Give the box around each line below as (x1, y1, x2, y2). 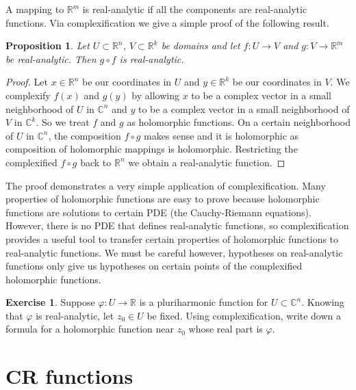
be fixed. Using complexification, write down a (147, 308, 342, 322)
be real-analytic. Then (5, 51, 97, 66)
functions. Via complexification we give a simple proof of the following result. (5, 15, 329, 29)
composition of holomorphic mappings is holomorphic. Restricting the (5, 142, 298, 156)
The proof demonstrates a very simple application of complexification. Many (5, 178, 326, 192)
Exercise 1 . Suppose (5, 295, 95, 309)
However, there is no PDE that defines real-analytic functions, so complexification (5, 218, 349, 233)
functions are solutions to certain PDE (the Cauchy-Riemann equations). (5, 205, 311, 219)
